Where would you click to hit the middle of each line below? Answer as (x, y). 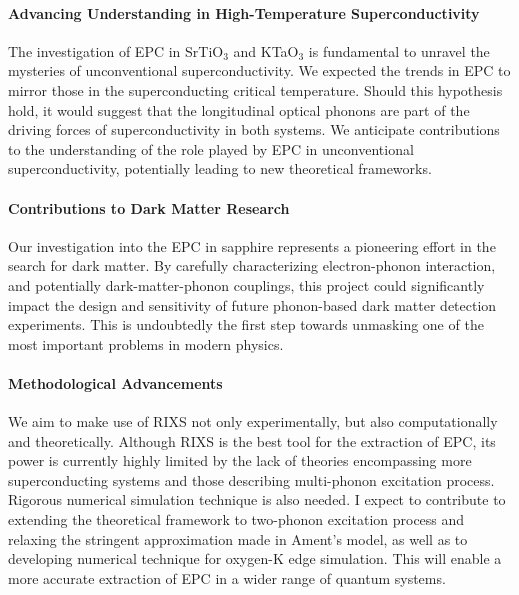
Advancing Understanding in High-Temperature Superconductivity (244, 12)
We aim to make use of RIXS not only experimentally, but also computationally (253, 421)
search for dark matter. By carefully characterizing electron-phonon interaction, (252, 265)
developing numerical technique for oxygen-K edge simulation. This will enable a (255, 558)
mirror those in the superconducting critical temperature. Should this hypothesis (255, 89)
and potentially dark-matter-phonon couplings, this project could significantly (246, 284)
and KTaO (266, 50)
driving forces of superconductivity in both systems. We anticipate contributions (254, 129)
